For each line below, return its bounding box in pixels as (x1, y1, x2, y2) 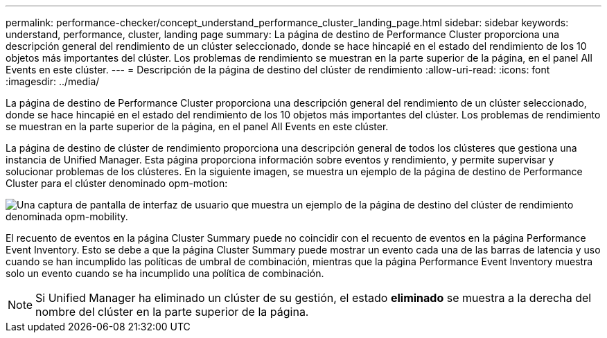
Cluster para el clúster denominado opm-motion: (6, 177, 228, 189)
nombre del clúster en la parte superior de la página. (35, 305, 309, 319)
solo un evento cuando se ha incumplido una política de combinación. (6, 267, 324, 279)
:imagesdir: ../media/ (6, 75, 100, 87)
